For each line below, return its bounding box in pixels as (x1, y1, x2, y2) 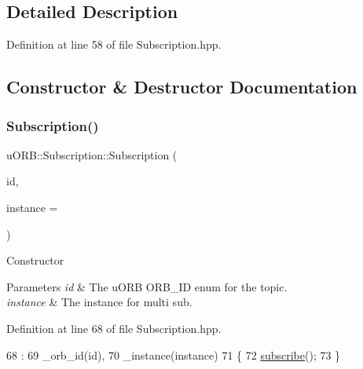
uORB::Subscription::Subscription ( (6, 146, 178, 163)
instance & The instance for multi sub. (6, 294, 192, 310)
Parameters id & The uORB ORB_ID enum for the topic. (6, 278, 288, 294)
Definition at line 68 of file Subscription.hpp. (6, 320, 222, 336)
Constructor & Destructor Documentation (6, 75, 357, 99)
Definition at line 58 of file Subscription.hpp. (6, 36, 222, 53)
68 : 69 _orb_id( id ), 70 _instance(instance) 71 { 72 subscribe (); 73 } (6, 346, 341, 363)
